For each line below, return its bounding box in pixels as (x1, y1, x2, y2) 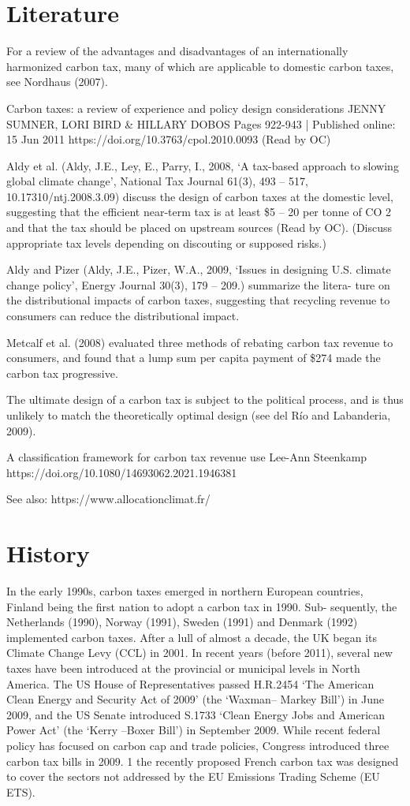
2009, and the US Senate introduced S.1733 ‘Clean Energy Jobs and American (6, 706, 386, 722)
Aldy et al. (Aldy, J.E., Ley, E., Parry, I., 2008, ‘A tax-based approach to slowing (6, 157, 399, 174)
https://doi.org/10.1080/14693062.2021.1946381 (6, 464, 237, 480)
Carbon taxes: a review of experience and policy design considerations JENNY (6, 99, 386, 116)
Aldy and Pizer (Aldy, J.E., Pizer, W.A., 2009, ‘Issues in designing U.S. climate (6, 261, 391, 278)
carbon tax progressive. (6, 364, 118, 381)
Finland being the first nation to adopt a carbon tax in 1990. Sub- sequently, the (6, 598, 397, 614)
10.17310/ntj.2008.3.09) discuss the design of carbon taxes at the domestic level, (6, 188, 393, 204)
